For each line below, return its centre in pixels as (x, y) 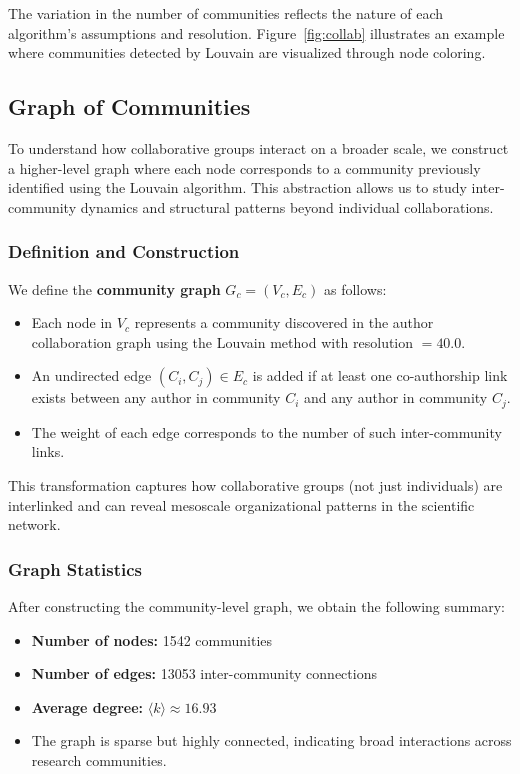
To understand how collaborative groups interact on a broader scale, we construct (258, 147)
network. (34, 524)
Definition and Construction (124, 251)
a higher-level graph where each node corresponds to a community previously (244, 167)
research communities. (99, 759)
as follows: (355, 288)
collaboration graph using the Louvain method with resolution (222, 341)
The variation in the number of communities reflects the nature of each (226, 13)
